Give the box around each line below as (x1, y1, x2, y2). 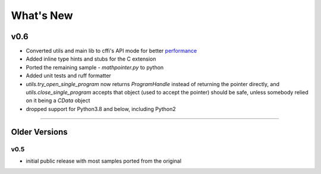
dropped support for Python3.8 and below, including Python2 (26, 105, 177, 112)
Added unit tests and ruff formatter (26, 72, 111, 80)
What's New (11, 9, 74, 22)
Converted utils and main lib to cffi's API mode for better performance (26, 48, 197, 55)
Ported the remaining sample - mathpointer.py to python (26, 64, 164, 71)
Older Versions (11, 126, 68, 137)
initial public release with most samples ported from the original (26, 157, 181, 164)
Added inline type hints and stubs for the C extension (26, 55, 156, 62)
